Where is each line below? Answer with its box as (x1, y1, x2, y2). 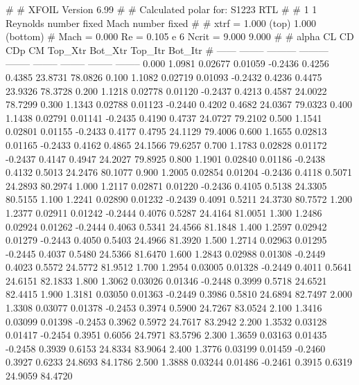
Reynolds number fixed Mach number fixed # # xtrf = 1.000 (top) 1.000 (6, 15, 317, 30)
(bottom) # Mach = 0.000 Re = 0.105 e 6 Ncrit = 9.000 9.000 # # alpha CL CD (6, 29, 354, 44)
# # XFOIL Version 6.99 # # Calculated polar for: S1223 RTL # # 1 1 (6, 2, 317, 16)
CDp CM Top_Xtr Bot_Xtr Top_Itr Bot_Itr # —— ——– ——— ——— (6, 42, 329, 57)
